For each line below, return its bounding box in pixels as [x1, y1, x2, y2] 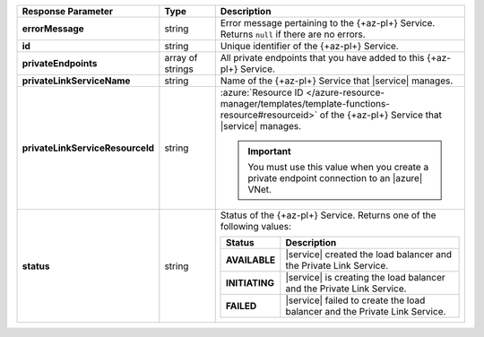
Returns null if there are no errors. [220, 28, 367, 40]
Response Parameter [22, 5, 114, 17]
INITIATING [225, 277, 275, 289]
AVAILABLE [225, 254, 276, 266]
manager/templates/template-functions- [220, 98, 390, 109]
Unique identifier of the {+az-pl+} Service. [220, 40, 399, 52]
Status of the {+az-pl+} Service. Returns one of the [220, 209, 436, 221]
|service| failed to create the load [285, 294, 426, 307]
